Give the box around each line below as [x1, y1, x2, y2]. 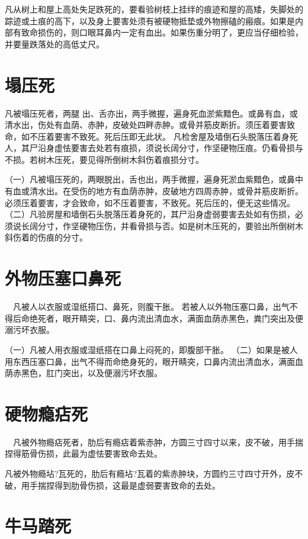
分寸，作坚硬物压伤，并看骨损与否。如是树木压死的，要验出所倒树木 [37, 219, 303, 232]
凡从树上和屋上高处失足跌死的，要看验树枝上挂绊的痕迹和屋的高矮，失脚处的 [5, 3, 303, 15]
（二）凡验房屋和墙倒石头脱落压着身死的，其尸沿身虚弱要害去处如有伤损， [5, 208, 295, 220]
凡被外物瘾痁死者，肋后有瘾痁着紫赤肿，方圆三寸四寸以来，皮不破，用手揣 [12, 435, 303, 448]
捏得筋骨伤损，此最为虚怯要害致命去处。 [5, 447, 162, 460]
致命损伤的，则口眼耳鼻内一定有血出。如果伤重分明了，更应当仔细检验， [21, 26, 303, 38]
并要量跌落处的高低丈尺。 [5, 37, 104, 50]
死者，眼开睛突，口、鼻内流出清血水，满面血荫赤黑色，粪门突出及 [37, 312, 295, 324]
